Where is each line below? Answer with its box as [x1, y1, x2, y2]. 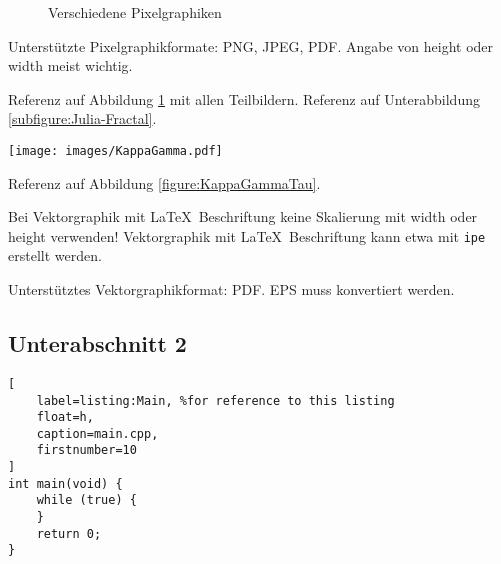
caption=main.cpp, [36, 426, 159, 441]
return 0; [36, 526, 102, 541]
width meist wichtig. [8, 55, 133, 76]
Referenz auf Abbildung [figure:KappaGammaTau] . [8, 172, 321, 193]
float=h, [36, 410, 94, 425]
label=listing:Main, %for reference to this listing [36, 393, 395, 408]
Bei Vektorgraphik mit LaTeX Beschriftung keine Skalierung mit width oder [8, 206, 478, 227]
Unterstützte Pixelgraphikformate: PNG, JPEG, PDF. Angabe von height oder [8, 35, 494, 56]
